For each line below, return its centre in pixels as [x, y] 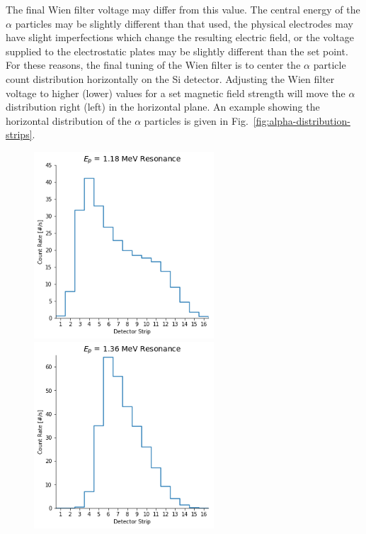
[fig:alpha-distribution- [302, 120]
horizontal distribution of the [69, 120]
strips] [19, 134]
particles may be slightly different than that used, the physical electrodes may [184, 23]
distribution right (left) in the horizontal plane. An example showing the [163, 107]
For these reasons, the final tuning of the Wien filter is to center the [153, 65]
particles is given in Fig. [196, 120]
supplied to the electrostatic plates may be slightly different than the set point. [177, 51]
